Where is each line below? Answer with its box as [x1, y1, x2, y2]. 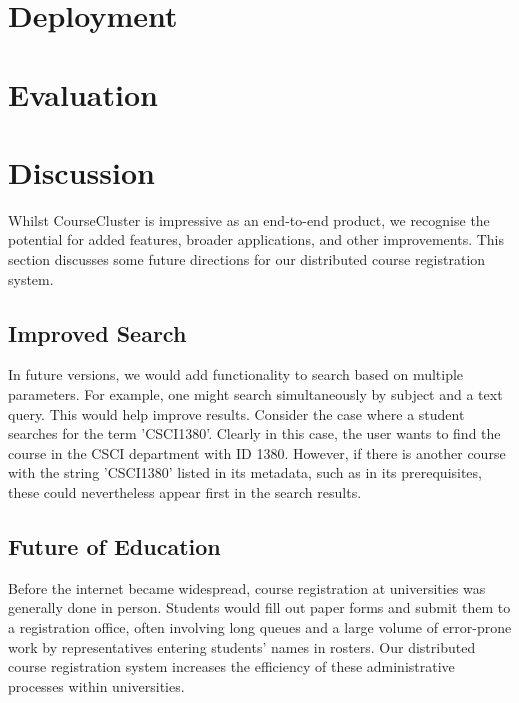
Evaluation [8, 73, 158, 114]
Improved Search [8, 317, 187, 348]
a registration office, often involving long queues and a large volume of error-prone [8, 617, 512, 637]
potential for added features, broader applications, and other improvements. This [8, 229, 505, 250]
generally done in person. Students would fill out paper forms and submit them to [8, 597, 511, 618]
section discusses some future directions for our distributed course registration [8, 249, 486, 270]
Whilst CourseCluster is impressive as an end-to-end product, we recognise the [8, 209, 490, 230]
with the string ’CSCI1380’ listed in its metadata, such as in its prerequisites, [8, 462, 482, 483]
